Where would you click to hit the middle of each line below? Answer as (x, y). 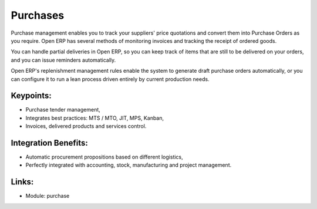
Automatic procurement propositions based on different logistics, (104, 157)
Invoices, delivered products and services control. (86, 126)
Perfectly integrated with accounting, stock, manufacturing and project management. (129, 165)
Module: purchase (48, 196)
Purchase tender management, (63, 110)
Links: (22, 182)
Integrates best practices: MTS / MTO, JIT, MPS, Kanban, (95, 118)
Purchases (38, 15)
